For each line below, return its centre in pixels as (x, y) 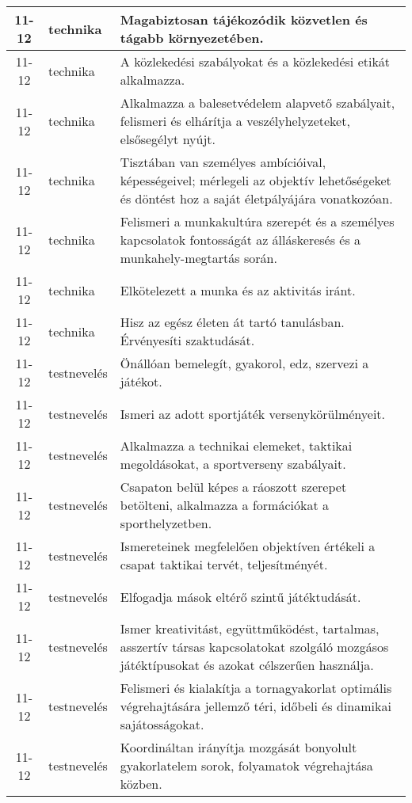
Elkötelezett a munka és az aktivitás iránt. (238, 290)
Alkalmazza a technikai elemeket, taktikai (236, 445)
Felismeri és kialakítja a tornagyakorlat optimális (256, 688)
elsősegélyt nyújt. (168, 139)
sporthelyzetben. (166, 523)
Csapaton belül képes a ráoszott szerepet (233, 487)
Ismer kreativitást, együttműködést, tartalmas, (250, 628)
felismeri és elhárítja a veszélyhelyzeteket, (235, 121)
